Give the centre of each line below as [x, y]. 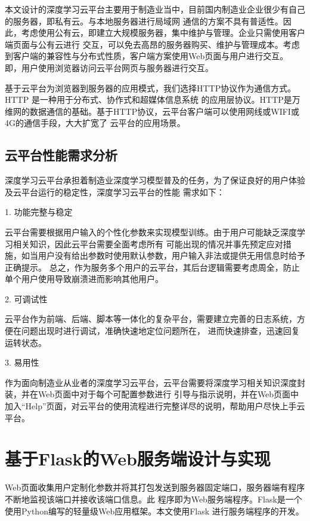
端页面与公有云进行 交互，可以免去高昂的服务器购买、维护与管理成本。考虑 [152, 44]
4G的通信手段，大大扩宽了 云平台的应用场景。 [95, 123]
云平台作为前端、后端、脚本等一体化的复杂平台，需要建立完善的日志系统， [151, 319]
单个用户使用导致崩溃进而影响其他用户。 [84, 279]
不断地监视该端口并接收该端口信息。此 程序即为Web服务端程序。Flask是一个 [154, 499]
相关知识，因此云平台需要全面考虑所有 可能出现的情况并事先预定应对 [148, 243]
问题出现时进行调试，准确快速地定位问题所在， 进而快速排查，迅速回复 [160, 331]
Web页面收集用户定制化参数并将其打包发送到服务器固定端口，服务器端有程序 [155, 487]
